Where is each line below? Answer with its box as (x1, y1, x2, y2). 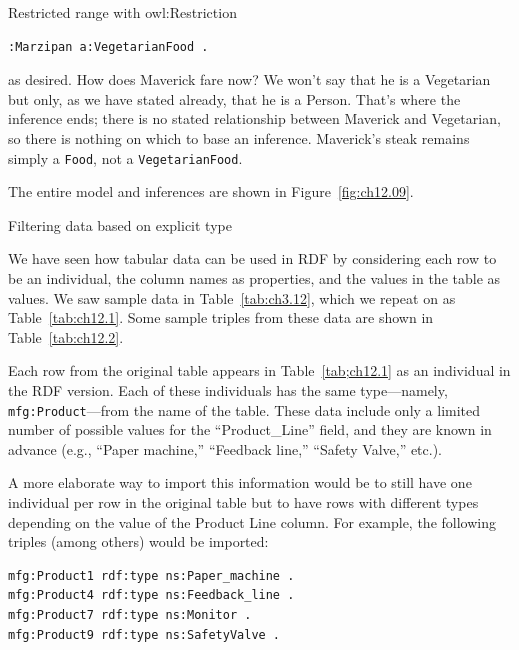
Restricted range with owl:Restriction (8, 2, 237, 22)
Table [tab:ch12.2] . (8, 326, 124, 347)
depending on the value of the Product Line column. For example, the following (8, 511, 496, 532)
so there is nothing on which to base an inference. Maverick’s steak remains (8, 127, 470, 148)
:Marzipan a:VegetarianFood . (8, 39, 209, 54)
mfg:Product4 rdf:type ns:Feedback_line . (8, 588, 295, 603)
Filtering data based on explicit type (8, 214, 232, 235)
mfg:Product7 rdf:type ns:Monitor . (8, 607, 252, 622)
